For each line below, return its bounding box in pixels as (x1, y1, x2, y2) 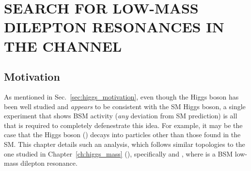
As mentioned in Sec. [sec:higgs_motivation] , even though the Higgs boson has (4, 91, 239, 101)
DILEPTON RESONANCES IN (4, 17, 224, 37)
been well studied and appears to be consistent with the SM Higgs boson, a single (4, 101, 246, 111)
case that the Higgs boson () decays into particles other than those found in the (4, 129, 241, 140)
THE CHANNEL (4, 36, 122, 56)
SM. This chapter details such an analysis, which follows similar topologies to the (4, 139, 245, 149)
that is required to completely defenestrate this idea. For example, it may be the (4, 120, 243, 130)
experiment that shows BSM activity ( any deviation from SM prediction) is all (4, 111, 237, 121)
